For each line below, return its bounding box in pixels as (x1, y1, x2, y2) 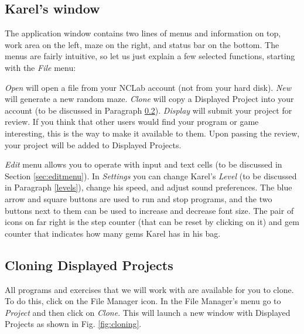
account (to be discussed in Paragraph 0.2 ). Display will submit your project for (5, 104, 292, 116)
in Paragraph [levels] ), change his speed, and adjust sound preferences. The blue (5, 181, 292, 193)
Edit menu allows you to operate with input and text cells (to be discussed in (5, 158, 282, 171)
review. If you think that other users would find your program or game (5, 115, 259, 128)
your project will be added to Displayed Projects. (5, 138, 182, 151)
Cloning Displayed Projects (5, 255, 173, 274)
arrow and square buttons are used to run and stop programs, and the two (5, 192, 272, 205)
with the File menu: (5, 61, 76, 73)
